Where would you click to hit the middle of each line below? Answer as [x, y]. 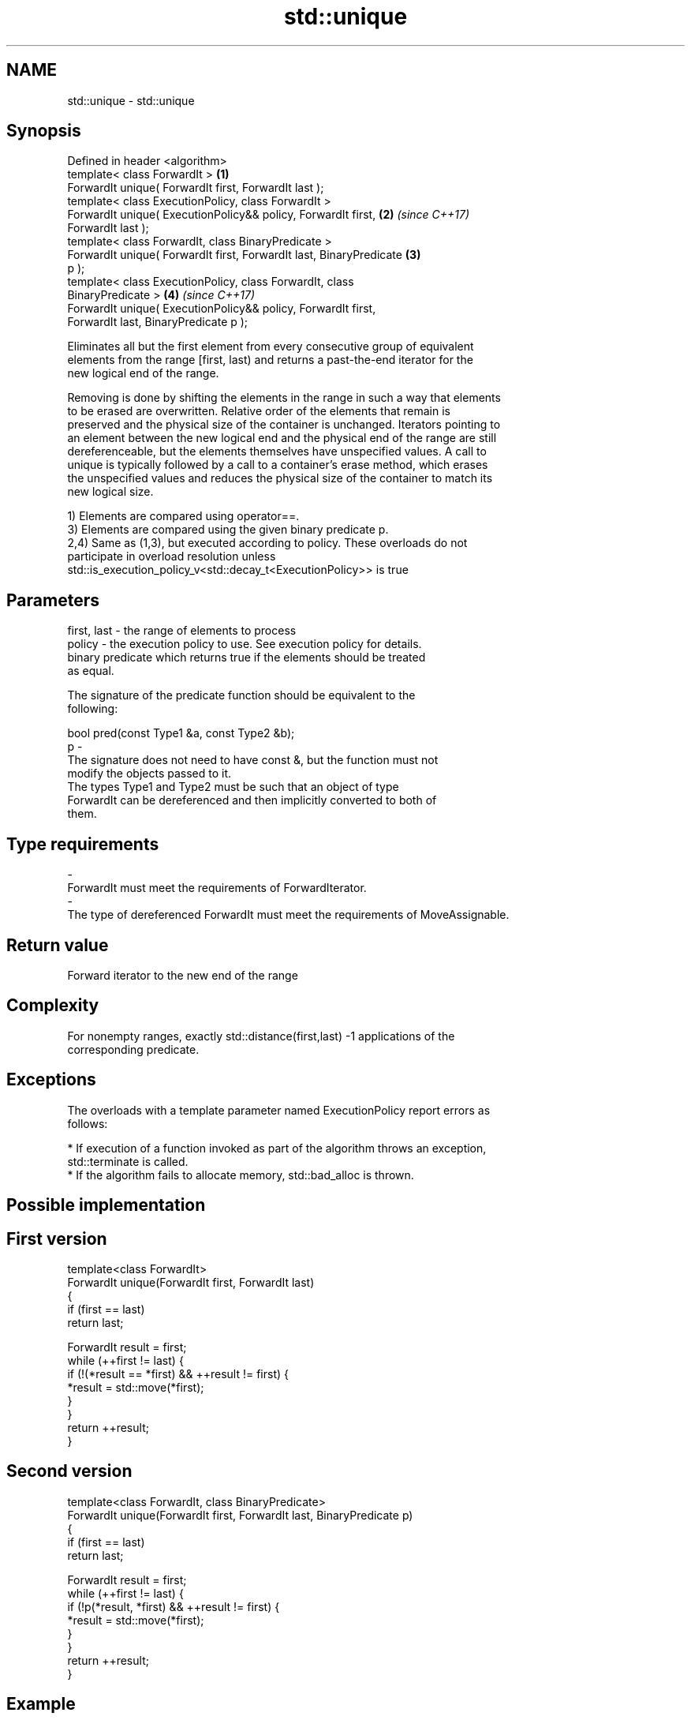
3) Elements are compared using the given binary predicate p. [228, 530]
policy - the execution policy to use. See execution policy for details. [245, 644]
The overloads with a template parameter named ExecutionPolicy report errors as [279, 1110]
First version [57, 1238]
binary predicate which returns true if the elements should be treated [247, 658]
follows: [88, 1123]
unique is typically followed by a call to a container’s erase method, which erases [278, 465]
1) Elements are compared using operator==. [183, 516]
